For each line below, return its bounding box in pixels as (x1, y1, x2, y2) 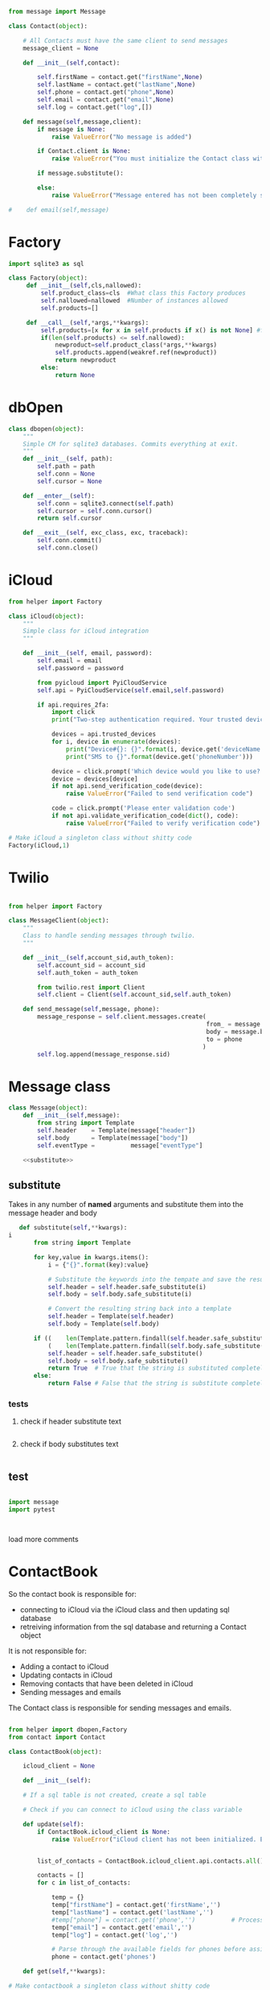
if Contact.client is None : (37, 147, 131, 155)
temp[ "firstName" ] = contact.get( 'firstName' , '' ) (51, 1901, 221, 1909)
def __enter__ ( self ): (22, 491, 95, 500)
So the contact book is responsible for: (8, 1589, 137, 1598)
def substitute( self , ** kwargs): (18, 1224, 128, 1232)
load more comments (8, 1534, 79, 1544)
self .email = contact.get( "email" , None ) (37, 96, 174, 104)
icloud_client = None (22, 1762, 95, 1770)
